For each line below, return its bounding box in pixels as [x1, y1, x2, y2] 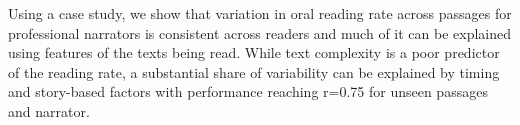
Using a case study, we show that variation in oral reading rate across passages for [8, 3, 512, 23]
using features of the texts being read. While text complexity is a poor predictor [8, 42, 500, 63]
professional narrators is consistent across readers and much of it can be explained [8, 22, 512, 43]
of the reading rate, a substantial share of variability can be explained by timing [8, 61, 500, 82]
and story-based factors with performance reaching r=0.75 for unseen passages [8, 81, 488, 102]
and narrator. [8, 100, 90, 121]
